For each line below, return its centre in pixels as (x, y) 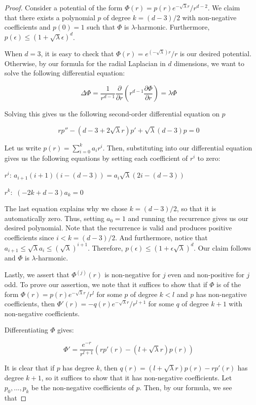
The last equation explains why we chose (66, 208)
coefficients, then (30, 304)
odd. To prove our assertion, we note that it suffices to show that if (106, 284)
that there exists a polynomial (50, 17)
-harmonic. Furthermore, (172, 27)
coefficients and (28, 27)
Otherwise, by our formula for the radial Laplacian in (85, 63)
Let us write (23, 147)
